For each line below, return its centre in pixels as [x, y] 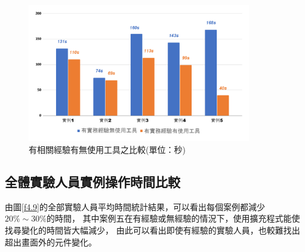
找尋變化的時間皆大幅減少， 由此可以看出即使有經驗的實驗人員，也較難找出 [152, 230]
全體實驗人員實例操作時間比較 [93, 181]
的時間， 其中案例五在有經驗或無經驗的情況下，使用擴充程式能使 [173, 218]
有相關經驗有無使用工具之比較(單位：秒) [107, 149]
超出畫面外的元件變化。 [51, 242]
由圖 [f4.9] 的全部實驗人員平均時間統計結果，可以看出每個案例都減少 [135, 206]
